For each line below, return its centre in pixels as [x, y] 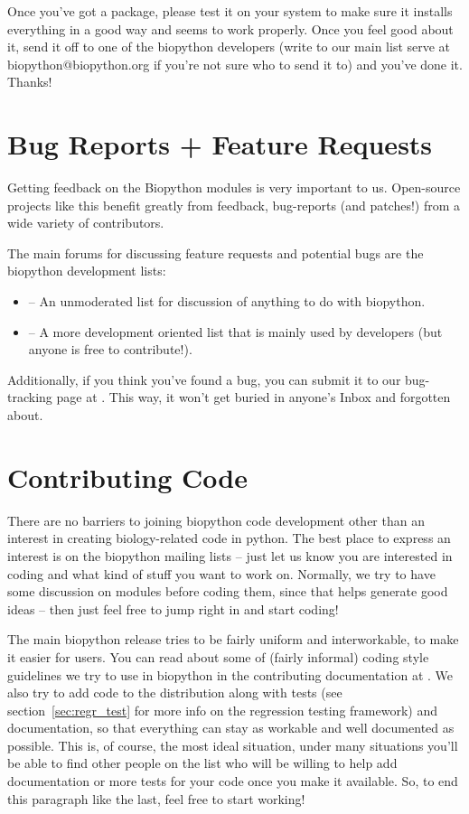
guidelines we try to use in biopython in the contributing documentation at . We [230, 674]
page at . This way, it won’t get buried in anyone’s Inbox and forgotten [253, 397]
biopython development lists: [87, 271]
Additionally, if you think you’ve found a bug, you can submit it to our [204, 379]
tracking [30, 397]
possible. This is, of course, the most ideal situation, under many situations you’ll [233, 745]
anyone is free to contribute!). [110, 349]
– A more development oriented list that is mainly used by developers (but [235, 331]
